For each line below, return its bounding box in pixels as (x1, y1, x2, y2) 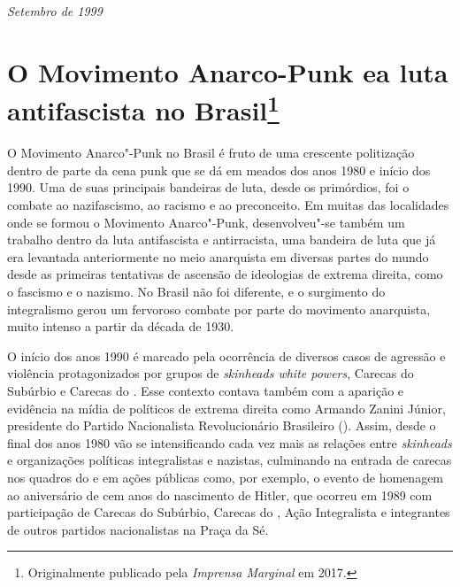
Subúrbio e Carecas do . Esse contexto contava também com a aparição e (7, 381, 404, 399)
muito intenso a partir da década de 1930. (7, 317, 234, 336)
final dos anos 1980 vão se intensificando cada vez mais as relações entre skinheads (7, 433, 452, 452)
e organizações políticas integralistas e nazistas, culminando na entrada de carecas (7, 451, 452, 469)
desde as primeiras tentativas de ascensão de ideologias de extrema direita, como (7, 265, 443, 283)
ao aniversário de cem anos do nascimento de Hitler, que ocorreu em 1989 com (7, 485, 433, 504)
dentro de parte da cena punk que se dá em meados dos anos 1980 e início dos (7, 160, 431, 179)
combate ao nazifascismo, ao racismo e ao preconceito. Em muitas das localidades (7, 196, 449, 214)
